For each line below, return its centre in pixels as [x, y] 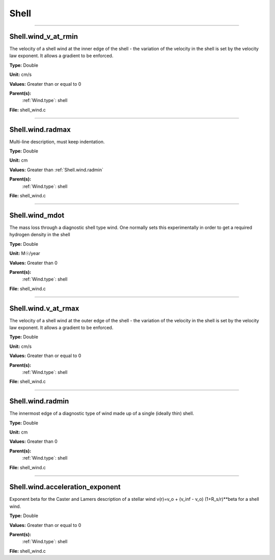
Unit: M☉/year [25, 253]
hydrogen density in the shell [40, 235]
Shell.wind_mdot [37, 215]
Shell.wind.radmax [40, 129]
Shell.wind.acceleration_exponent [65, 487]
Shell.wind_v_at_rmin [44, 36]
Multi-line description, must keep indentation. [57, 142]
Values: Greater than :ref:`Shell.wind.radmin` [57, 170]
